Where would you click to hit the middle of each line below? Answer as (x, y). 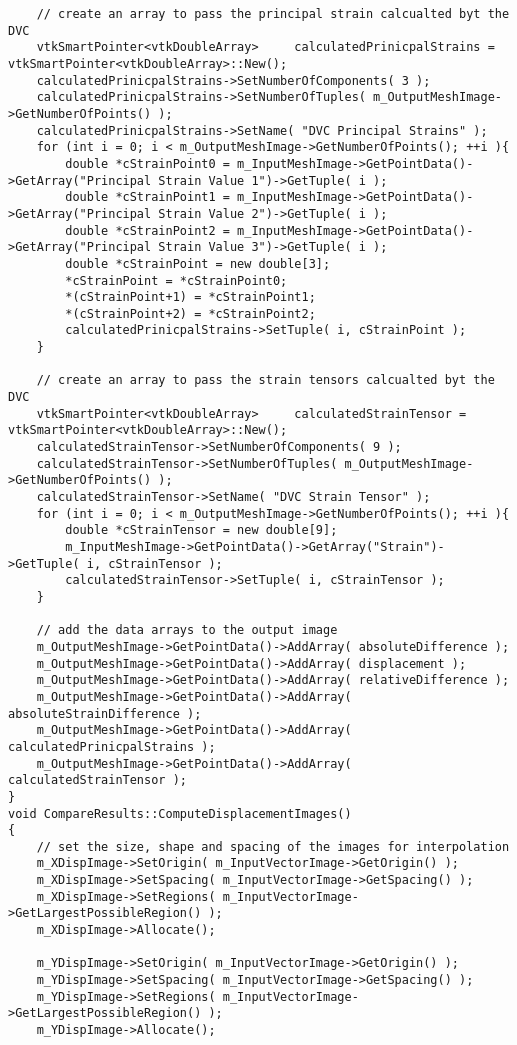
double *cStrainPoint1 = (147, 197)
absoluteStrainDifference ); (105, 713)
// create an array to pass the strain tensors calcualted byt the (265, 380)
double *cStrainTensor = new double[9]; (201, 530)
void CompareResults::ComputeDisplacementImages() (180, 813)
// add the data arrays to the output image (187, 630)
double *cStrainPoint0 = (147, 163)
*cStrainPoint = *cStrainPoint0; (176, 280)
